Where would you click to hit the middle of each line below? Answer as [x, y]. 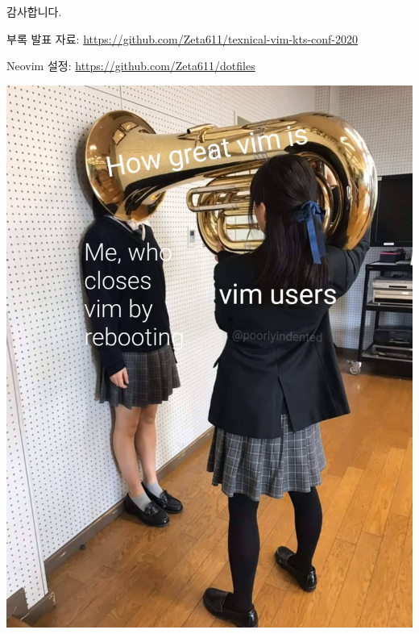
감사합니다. [34, 11]
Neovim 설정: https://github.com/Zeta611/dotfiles [131, 66]
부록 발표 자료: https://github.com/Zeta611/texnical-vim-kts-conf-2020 [183, 38]
